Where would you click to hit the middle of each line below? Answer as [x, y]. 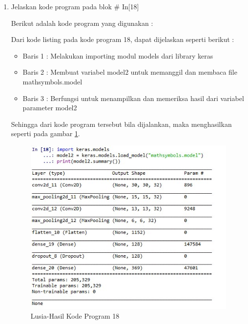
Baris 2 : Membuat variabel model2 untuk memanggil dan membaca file [130, 72]
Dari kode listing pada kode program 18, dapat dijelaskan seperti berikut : [123, 39]
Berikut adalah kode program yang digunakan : [82, 23]
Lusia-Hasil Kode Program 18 [75, 315]
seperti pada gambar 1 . [45, 133]
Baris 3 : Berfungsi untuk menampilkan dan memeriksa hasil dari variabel [133, 98]
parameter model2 [50, 108]
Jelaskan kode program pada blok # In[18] [75, 6]
